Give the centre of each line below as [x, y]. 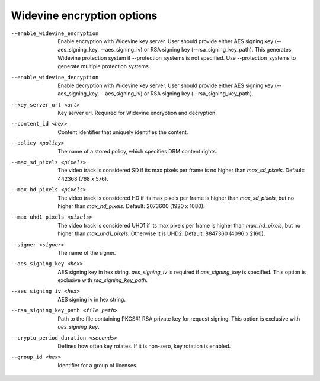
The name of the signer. [87, 252]
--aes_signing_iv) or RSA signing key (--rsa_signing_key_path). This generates [196, 50]
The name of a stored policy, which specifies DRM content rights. [137, 151]
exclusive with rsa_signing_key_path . [103, 280]
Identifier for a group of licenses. [98, 365]
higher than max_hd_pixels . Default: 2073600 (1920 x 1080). [131, 206]
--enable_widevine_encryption [55, 33]
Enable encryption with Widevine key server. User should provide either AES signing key [166, 41]
